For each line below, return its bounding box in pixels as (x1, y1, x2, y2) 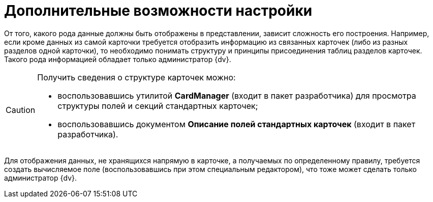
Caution (6, 104, 36, 115)
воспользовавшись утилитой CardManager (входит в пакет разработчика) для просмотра (57, 90, 416, 101)
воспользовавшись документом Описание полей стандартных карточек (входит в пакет (57, 119, 416, 129)
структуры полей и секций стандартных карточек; (57, 100, 258, 111)
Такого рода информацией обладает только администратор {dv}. (4, 54, 231, 64)
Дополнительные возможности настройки (4, 2, 313, 19)
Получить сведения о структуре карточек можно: (37, 72, 236, 82)
